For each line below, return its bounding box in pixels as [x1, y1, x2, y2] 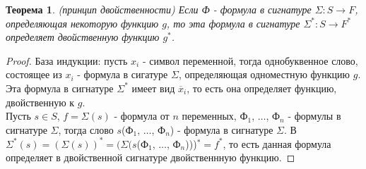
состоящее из [6, 67, 62, 82]
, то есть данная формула [223, 136, 331, 151]
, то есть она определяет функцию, [187, 80, 337, 95]
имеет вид [131, 80, 175, 95]
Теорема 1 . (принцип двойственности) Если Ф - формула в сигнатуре [6, 2, 312, 16]
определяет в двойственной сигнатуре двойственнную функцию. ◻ [6, 150, 295, 165]
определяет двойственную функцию [6, 30, 160, 44]
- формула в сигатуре [77, 67, 168, 82]
